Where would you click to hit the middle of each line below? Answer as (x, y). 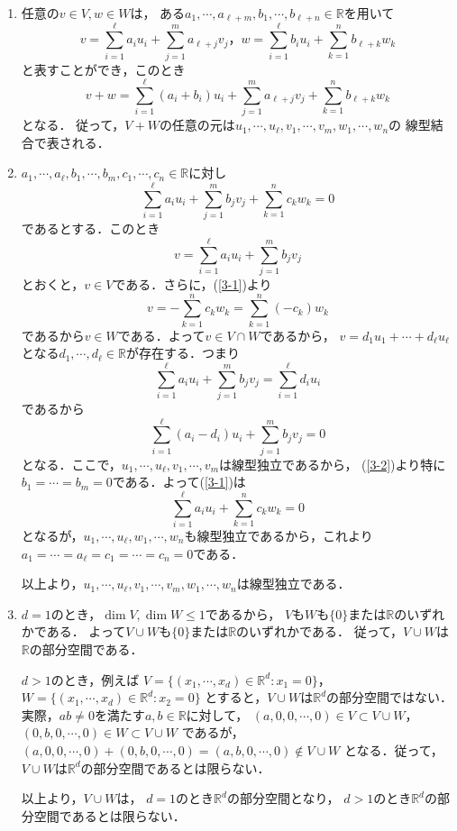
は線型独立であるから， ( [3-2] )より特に (333, 464)
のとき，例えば (95, 679)
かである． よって (73, 631)
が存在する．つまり (183, 353)
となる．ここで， (71, 464)
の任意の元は (197, 125)
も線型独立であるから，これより (279, 535)
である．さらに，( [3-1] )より (192, 283)
